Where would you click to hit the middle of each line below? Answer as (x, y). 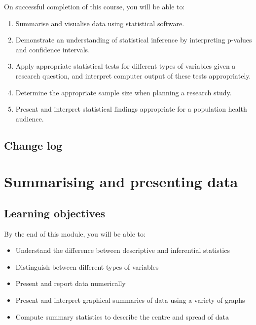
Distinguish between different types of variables (87, 266)
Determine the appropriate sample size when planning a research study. (124, 92)
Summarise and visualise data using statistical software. (100, 23)
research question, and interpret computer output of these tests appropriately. (133, 75)
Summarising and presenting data (121, 182)
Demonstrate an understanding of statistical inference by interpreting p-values (134, 40)
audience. (30, 118)
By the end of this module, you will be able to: (75, 233)
